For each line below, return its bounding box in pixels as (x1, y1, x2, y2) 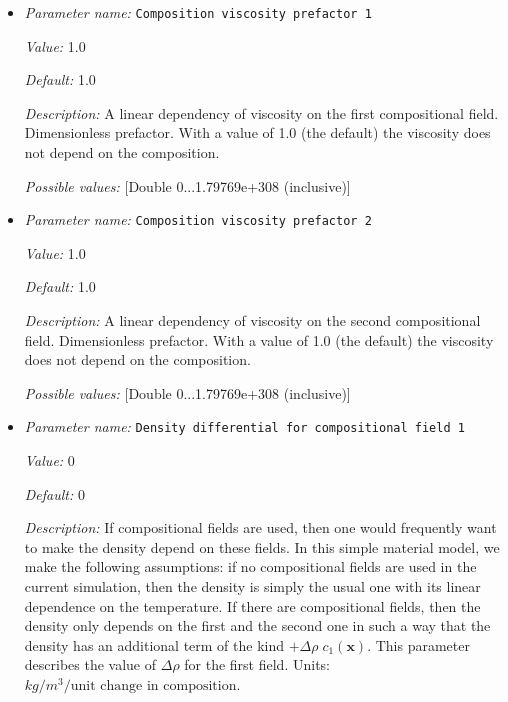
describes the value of (24, 654, 157, 675)
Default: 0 (24, 483, 85, 504)
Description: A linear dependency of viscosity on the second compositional (24, 310, 481, 331)
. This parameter (367, 634, 470, 655)
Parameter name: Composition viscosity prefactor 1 (24, 2, 372, 22)
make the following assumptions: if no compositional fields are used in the (24, 556, 477, 577)
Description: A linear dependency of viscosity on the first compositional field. (24, 102, 499, 123)
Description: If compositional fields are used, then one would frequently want (24, 517, 497, 538)
